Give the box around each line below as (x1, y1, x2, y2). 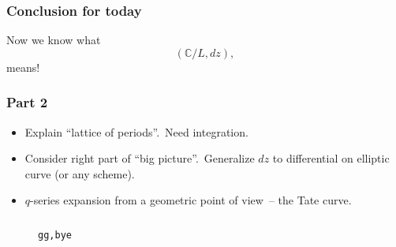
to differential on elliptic (272, 150, 390, 167)
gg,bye (38, 229, 72, 241)
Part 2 (6, 92, 48, 112)
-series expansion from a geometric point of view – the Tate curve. (30, 192, 352, 208)
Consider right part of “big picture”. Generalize (24, 150, 255, 167)
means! (6, 58, 40, 75)
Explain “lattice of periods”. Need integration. (24, 123, 248, 140)
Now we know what (6, 32, 101, 48)
